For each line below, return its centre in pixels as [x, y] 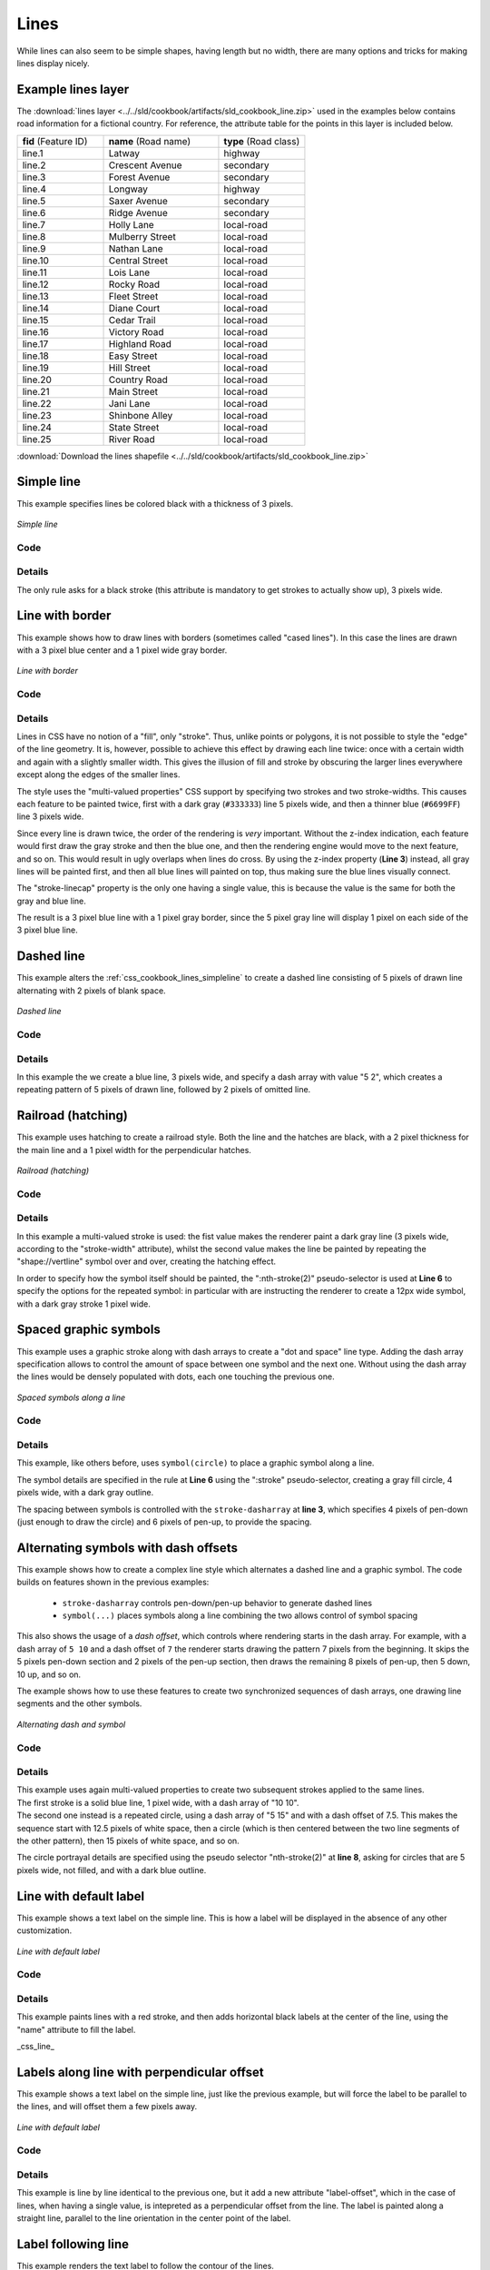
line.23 [37, 415]
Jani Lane [129, 403]
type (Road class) [262, 141]
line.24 [37, 427]
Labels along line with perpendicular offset [140, 2072]
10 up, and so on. [49, 1674]
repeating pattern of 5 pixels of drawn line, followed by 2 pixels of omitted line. [164, 1090]
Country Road [138, 380]
